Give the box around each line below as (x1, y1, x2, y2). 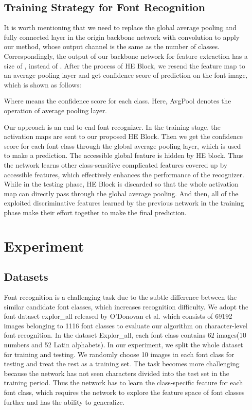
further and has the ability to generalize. (4, 396, 125, 407)
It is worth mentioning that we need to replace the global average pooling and (4, 22, 237, 33)
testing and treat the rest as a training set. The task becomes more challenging (4, 359, 239, 369)
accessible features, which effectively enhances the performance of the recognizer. (4, 169, 244, 179)
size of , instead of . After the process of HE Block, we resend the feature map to (4, 60, 245, 70)
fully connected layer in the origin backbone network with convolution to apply (4, 32, 240, 42)
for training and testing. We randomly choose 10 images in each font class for (4, 349, 234, 359)
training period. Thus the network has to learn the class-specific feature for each (4, 377, 243, 388)
